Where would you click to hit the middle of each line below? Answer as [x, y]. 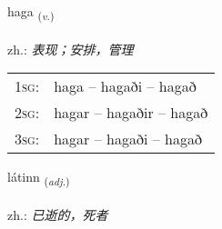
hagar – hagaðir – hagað [131, 113]
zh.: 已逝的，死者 [58, 215]
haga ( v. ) [31, 12]
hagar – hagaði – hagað [128, 139]
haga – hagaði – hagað [125, 86]
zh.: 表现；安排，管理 [71, 49]
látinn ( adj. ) [39, 178]
